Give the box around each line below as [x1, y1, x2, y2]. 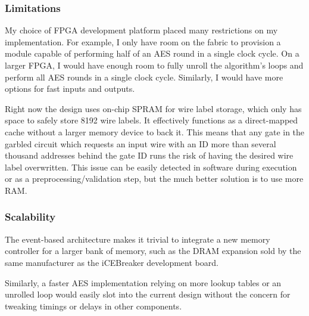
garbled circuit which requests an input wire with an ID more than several [5, 137, 276, 150]
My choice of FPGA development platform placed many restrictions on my [5, 24, 278, 36]
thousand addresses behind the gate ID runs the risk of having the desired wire [5, 149, 294, 162]
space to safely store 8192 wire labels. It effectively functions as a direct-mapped [5, 114, 298, 126]
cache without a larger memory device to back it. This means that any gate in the [5, 125, 305, 138]
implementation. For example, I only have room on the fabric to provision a [5, 35, 281, 48]
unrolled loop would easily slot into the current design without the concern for [5, 288, 291, 300]
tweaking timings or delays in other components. [5, 299, 182, 312]
